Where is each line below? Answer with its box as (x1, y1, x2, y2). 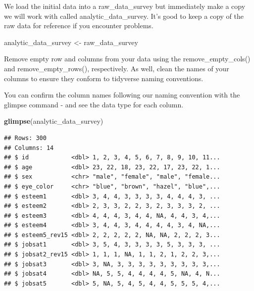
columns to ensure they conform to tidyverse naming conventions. (4, 73, 203, 83)
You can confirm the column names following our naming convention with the (4, 90, 240, 100)
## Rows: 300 (4, 134, 47, 142)
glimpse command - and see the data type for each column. (4, 99, 184, 109)
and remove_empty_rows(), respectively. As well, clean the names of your (4, 63, 229, 73)
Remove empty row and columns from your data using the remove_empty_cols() (4, 53, 251, 64)
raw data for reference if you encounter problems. (4, 20, 153, 31)
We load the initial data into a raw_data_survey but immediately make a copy (4, 1, 246, 11)
